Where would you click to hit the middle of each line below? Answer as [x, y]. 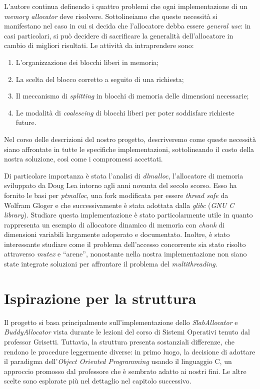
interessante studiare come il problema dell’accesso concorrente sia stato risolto [125, 244]
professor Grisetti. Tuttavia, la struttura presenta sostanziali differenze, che [119, 341]
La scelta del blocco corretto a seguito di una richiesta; [100, 79]
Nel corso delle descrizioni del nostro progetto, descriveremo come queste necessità [130, 139]
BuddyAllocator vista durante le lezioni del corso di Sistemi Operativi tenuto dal [127, 332]
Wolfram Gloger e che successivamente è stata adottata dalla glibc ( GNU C [119, 205]
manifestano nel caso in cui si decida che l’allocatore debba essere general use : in [127, 26]
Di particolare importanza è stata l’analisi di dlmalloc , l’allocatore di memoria [124, 175]
